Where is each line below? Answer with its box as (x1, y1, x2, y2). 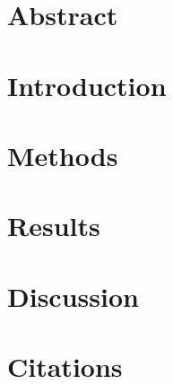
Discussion (7, 277, 139, 314)
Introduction (7, 66, 167, 103)
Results (7, 207, 100, 244)
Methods (7, 136, 118, 173)
